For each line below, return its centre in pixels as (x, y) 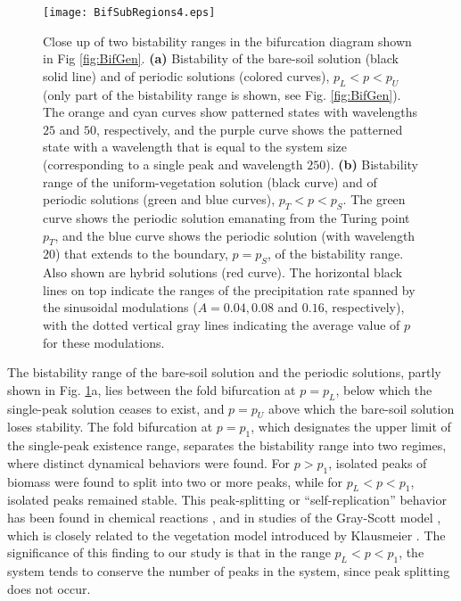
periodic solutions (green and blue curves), (159, 199)
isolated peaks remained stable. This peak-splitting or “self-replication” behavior (227, 500)
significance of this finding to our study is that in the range (169, 552)
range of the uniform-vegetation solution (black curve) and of (210, 181)
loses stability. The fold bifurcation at (110, 427)
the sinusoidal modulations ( (120, 307)
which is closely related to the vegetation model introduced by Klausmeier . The (226, 535)
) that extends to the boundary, (142, 254)
